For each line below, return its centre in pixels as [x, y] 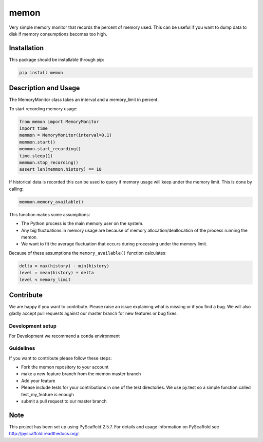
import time [34, 129]
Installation [26, 48]
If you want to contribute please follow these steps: [60, 358]
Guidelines [22, 348]
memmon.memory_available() [51, 202]
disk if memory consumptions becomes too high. [58, 34]
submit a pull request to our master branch [64, 401]
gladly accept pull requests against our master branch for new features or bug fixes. [93, 313]
